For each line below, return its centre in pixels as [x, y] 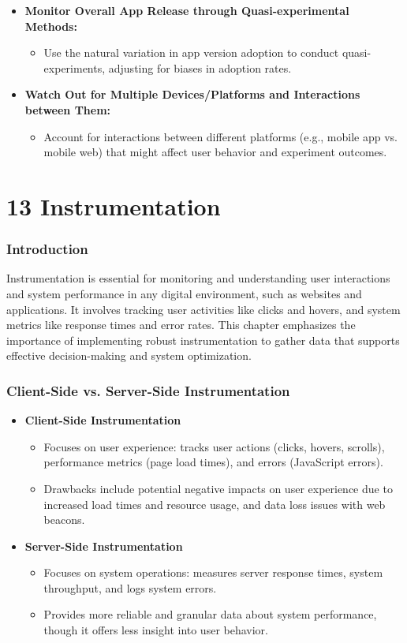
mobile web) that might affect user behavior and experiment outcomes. [215, 152]
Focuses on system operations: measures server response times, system [213, 572]
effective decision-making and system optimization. [129, 355]
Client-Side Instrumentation [103, 420]
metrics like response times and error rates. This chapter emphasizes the [181, 325]
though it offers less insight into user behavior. [156, 630]
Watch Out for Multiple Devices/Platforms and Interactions [192, 94]
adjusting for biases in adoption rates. [200, 67]
